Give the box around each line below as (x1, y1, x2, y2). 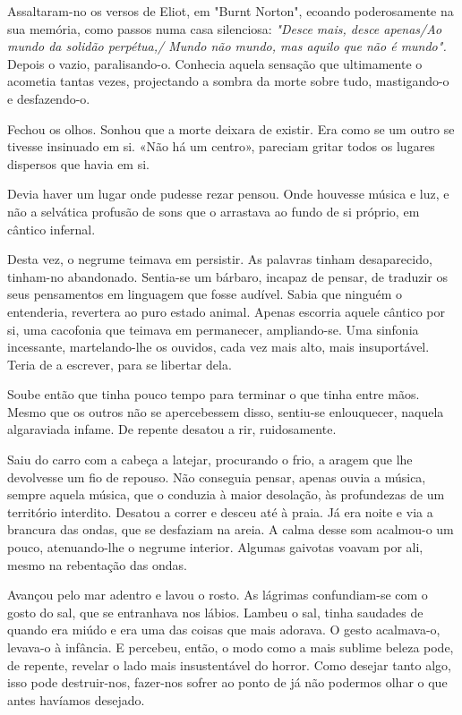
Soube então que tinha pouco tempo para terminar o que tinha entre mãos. (7, 385, 420, 404)
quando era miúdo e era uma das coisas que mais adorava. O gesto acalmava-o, (7, 620, 441, 639)
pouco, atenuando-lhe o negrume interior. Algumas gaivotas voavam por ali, (7, 538, 423, 557)
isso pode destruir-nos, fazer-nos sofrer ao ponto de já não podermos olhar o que (7, 673, 448, 692)
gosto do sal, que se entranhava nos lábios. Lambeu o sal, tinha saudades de (7, 602, 423, 621)
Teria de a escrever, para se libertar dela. (7, 354, 232, 373)
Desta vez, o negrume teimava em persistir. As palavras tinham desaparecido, (7, 250, 432, 268)
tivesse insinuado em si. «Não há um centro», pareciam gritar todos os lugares (7, 137, 435, 156)
